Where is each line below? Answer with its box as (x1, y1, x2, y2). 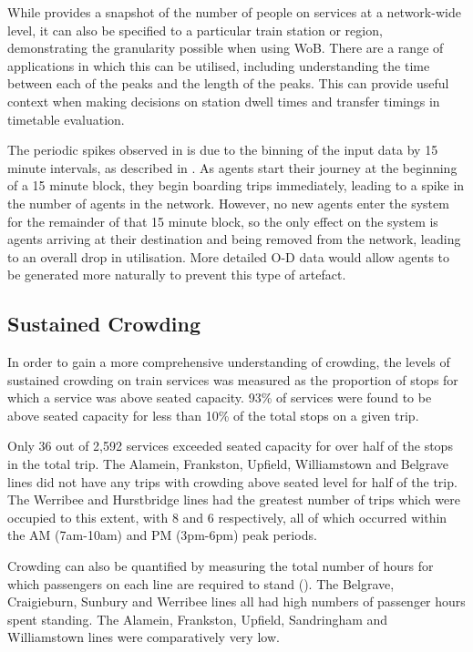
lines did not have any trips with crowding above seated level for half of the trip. (7, 472, 458, 491)
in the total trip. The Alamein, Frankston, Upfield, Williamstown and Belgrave (7, 454, 449, 474)
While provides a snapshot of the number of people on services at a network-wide (7, 3, 461, 21)
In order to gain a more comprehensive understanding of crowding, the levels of (7, 352, 450, 372)
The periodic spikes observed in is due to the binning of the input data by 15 (7, 140, 438, 159)
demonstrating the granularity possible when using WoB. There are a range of (7, 38, 444, 57)
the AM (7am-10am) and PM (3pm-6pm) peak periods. (7, 525, 317, 545)
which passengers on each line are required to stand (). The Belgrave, (7, 574, 395, 593)
